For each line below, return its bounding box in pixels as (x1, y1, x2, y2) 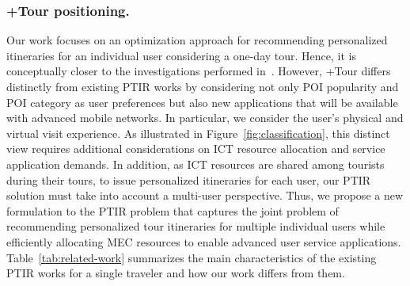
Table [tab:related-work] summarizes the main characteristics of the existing (6, 249, 377, 265)
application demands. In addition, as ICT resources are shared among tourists (6, 155, 385, 172)
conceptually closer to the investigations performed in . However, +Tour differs (6, 63, 391, 79)
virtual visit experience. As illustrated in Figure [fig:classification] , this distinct (6, 124, 390, 141)
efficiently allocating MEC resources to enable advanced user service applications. (6, 233, 401, 250)
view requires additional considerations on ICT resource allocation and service (6, 140, 385, 157)
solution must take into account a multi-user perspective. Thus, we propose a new (6, 187, 404, 204)
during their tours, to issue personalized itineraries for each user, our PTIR (6, 171, 371, 188)
